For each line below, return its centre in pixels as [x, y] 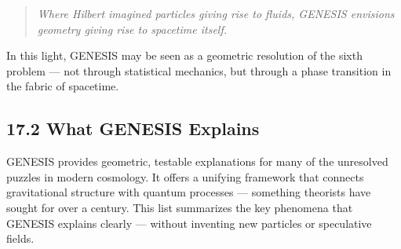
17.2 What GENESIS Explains [133, 128]
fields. [20, 238]
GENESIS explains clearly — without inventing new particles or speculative [189, 223]
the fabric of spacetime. [63, 86]
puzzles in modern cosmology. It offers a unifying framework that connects [185, 176]
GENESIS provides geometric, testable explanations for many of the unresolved [197, 161]
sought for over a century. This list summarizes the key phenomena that [180, 207]
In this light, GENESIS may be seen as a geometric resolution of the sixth [184, 55]
